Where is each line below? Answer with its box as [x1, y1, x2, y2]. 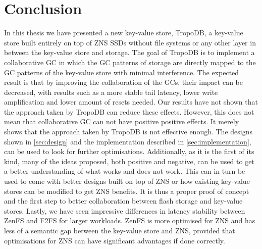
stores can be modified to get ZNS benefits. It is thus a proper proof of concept [4, 185, 249, 196]
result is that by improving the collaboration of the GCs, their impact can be [4, 77, 243, 87]
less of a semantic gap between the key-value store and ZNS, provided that [4, 225, 235, 235]
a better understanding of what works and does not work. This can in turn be [4, 166, 245, 176]
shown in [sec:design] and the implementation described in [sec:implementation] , [4, 136, 251, 146]
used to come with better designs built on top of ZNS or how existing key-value [4, 176, 250, 186]
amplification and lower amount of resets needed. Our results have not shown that [4, 96, 258, 107]
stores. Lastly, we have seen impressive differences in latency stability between [4, 205, 245, 216]
